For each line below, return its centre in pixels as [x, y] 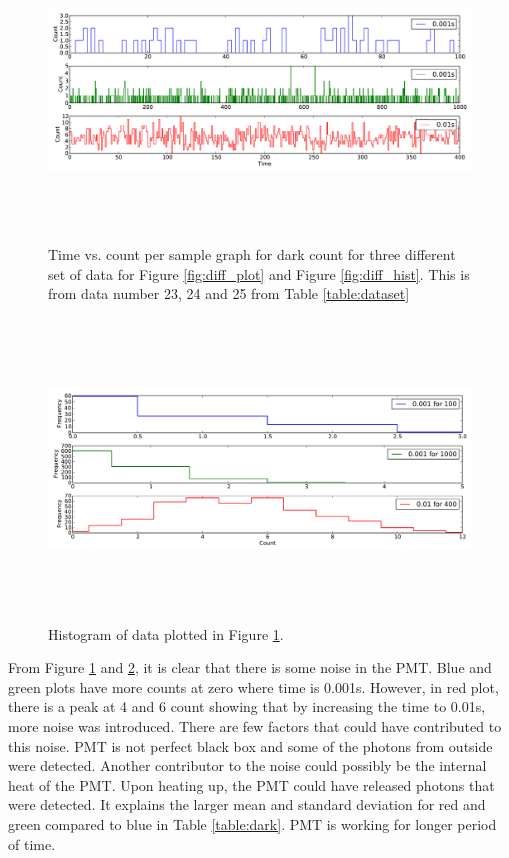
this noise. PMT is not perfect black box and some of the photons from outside [250, 745]
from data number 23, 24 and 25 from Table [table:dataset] [229, 293]
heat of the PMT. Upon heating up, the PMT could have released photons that [251, 784]
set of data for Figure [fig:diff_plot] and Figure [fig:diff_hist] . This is [259, 273]
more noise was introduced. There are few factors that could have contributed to [255, 726]
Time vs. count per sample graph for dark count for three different [252, 253]
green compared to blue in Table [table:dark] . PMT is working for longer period [252, 824]
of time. [32, 843]
